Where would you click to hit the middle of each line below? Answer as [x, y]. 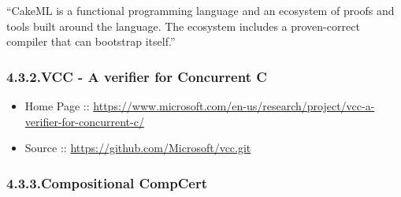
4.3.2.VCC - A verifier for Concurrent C [137, 76]
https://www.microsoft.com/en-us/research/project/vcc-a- [234, 106]
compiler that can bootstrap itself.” [91, 41]
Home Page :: [57, 106]
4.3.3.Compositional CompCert [107, 182]
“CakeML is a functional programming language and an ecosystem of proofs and [200, 10]
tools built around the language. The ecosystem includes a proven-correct [183, 26]
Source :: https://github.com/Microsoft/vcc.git [138, 148]
